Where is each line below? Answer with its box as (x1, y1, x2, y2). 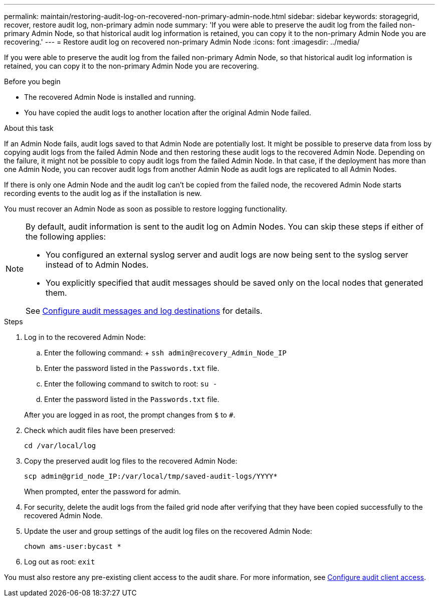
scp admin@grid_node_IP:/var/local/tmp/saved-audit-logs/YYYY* (24, 472, 278, 480)
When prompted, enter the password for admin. (24, 487, 181, 496)
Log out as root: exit (24, 557, 95, 566)
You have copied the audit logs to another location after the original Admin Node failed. (24, 108, 311, 117)
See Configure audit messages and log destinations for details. (26, 306, 263, 316)
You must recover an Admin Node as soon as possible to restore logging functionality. (4, 205, 288, 213)
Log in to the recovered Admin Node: (24, 333, 146, 341)
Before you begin (4, 77, 61, 86)
